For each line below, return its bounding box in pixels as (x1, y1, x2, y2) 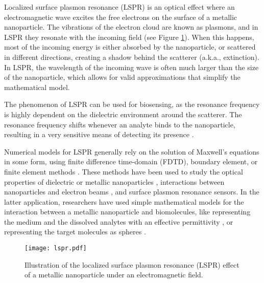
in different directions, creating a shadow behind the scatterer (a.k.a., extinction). (4, 51, 259, 62)
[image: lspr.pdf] (25, 245, 87, 252)
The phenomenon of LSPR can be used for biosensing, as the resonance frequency (4, 99, 260, 110)
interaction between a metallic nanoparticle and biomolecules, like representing (4, 206, 251, 217)
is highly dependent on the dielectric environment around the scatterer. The (4, 108, 242, 119)
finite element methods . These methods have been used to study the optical (4, 166, 243, 177)
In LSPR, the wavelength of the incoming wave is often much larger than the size (4, 61, 259, 72)
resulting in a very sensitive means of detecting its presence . (4, 129, 194, 140)
